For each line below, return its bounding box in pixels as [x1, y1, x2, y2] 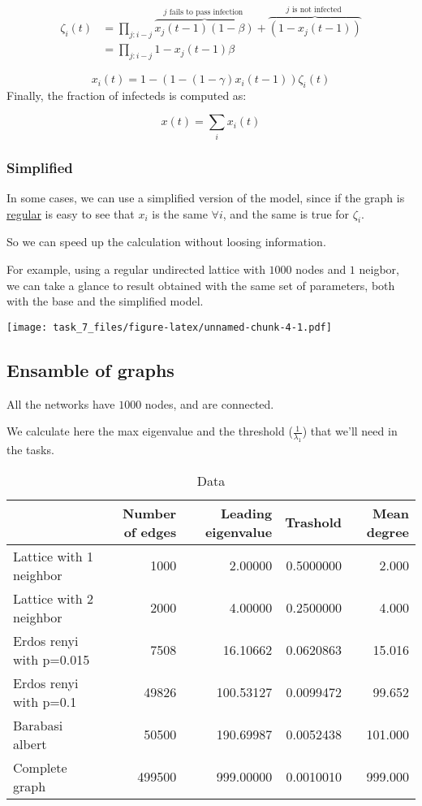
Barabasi [13, 715, 63, 734]
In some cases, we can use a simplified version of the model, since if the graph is [6, 189, 405, 206]
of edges [123, 522, 177, 541]
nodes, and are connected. [144, 395, 274, 412]
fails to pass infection [169, 7, 243, 16]
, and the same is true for [222, 205, 350, 222]
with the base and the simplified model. [6, 292, 204, 310]
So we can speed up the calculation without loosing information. [6, 233, 326, 250]
